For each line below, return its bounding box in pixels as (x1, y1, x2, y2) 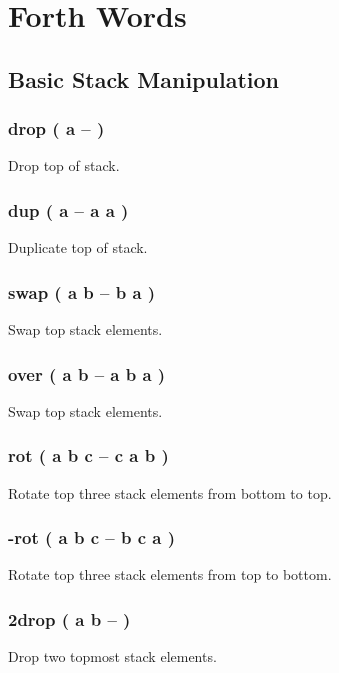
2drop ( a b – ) (8, 606, 131, 631)
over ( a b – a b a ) (8, 361, 166, 386)
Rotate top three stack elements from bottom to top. (8, 482, 332, 503)
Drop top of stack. (8, 155, 120, 176)
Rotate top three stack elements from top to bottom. (8, 564, 332, 585)
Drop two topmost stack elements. (8, 646, 217, 667)
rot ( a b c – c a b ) (8, 443, 169, 468)
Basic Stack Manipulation (8, 63, 279, 94)
